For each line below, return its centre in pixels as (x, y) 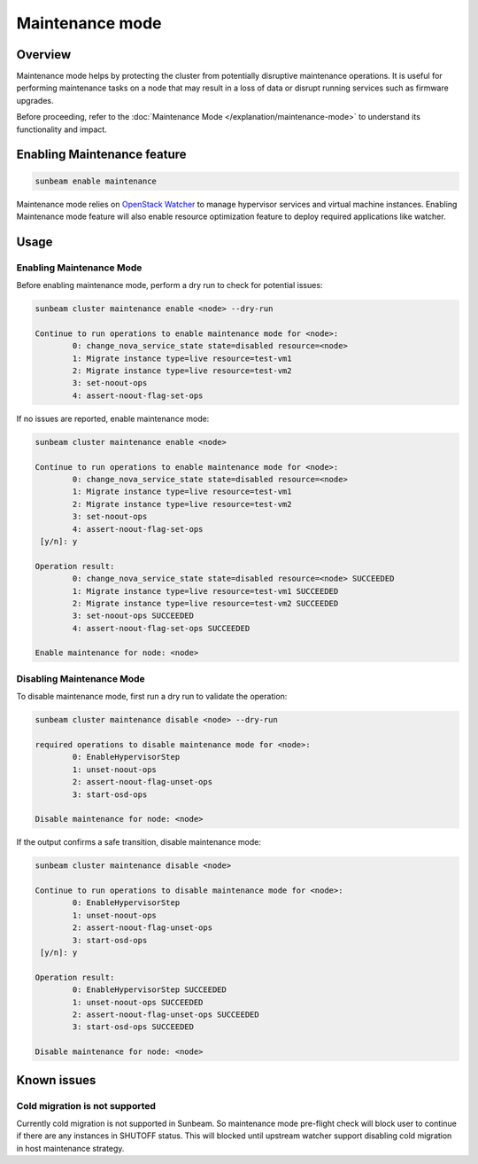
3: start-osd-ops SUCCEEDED (133, 1027)
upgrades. (35, 100)
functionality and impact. (62, 129)
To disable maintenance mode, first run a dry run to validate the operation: (152, 697)
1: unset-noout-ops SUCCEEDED (138, 1002)
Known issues (56, 1080)
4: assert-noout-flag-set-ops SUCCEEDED (161, 628)
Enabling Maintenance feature (101, 155)
